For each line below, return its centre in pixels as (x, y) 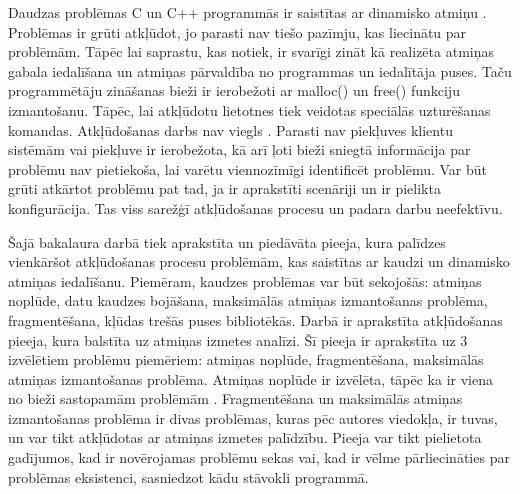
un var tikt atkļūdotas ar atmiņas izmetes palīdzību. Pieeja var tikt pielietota (245, 437)
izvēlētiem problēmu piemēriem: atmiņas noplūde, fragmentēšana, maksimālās (246, 359)
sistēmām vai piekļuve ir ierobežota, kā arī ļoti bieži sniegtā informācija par (239, 149)
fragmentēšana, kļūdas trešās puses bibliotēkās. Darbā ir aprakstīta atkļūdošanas (255, 319)
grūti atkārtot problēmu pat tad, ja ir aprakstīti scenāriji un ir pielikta (224, 188)
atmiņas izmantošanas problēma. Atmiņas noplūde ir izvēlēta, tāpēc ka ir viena (250, 378)
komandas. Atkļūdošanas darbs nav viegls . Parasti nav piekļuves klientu (230, 129)
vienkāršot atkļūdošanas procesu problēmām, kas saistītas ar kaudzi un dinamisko (259, 261)
